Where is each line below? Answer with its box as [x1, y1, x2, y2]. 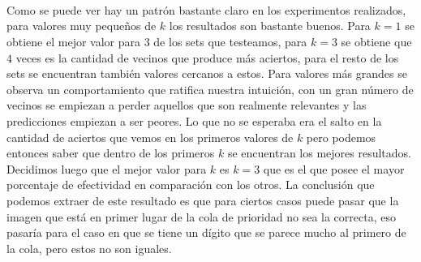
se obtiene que [341, 32, 412, 49]
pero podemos [306, 128, 376, 145]
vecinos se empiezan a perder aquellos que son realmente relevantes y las [6, 97, 367, 114]
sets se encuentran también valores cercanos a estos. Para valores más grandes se [6, 65, 407, 82]
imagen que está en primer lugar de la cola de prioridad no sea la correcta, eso [6, 208, 396, 225]
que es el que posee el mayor [263, 160, 405, 177]
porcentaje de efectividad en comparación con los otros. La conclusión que [6, 176, 375, 193]
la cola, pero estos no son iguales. [6, 239, 172, 256]
